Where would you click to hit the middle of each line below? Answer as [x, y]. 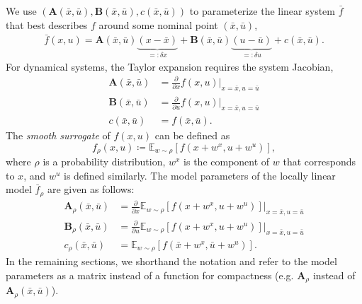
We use [21, 11]
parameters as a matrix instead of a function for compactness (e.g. [150, 275]
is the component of [227, 162]
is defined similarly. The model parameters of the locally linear [200, 175]
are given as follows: [91, 189]
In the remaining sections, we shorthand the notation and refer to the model [171, 261]
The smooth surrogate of [58, 135]
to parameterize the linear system [262, 11]
